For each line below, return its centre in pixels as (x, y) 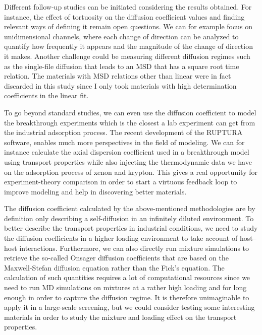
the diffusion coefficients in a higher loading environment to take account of (121, 238)
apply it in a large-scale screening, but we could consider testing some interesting (129, 307)
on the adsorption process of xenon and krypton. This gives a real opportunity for (131, 172)
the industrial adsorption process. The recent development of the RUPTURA (123, 132)
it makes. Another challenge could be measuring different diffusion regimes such (127, 56)
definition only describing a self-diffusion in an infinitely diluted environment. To (129, 218)
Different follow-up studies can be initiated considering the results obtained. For (128, 7)
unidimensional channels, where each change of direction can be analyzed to (121, 36)
